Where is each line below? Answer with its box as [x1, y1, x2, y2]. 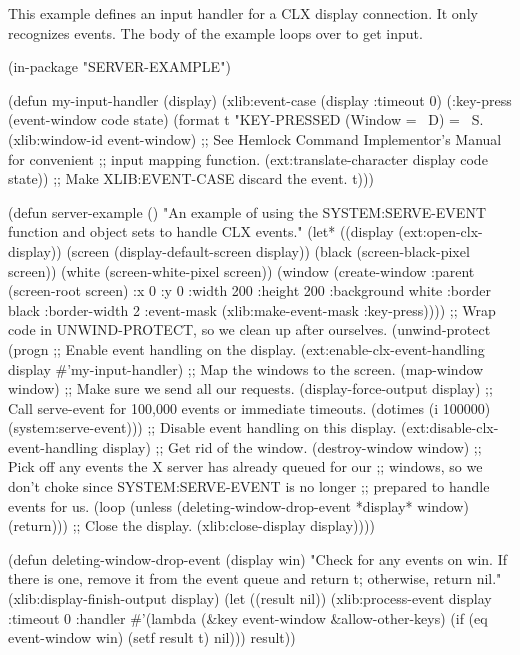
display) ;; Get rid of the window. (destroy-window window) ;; [102, 436, 482, 457]
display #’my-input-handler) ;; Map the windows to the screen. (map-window [8, 358, 484, 379]
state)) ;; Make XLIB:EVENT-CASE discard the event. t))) [8, 168, 374, 189]
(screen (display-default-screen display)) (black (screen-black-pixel [66, 240, 470, 261]
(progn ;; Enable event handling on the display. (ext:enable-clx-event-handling [8, 338, 485, 359]
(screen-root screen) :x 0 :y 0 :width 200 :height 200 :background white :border [8, 280, 492, 301]
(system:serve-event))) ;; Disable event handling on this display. [8, 417, 397, 438]
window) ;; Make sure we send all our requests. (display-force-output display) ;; [8, 378, 493, 399]
